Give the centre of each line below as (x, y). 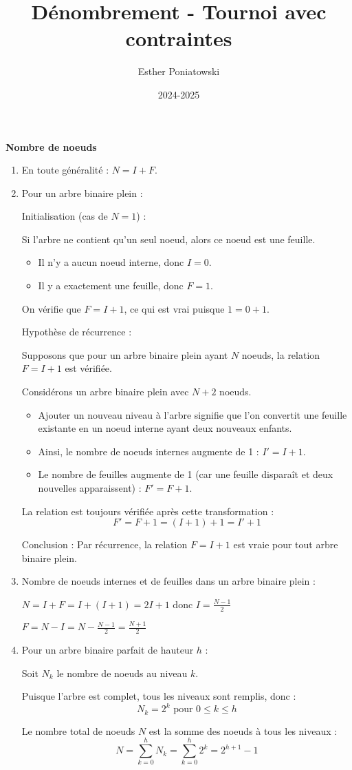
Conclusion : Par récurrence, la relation (104, 544)
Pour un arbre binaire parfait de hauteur (108, 649)
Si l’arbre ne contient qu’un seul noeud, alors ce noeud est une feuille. (168, 239)
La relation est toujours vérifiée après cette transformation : (148, 511)
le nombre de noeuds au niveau (122, 673)
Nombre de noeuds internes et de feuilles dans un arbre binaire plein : (168, 581)
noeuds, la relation (281, 354)
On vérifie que (51, 308)
